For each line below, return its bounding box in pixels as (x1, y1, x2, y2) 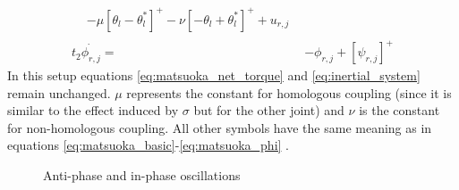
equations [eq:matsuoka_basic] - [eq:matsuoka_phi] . (7, 136, 289, 154)
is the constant (359, 101, 440, 120)
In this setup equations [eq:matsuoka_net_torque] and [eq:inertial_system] (7, 66, 421, 85)
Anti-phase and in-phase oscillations (43, 166, 241, 185)
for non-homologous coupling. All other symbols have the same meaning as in (7, 118, 432, 136)
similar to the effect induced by (7, 101, 179, 120)
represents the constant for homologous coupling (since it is (126, 83, 452, 102)
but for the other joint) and (193, 101, 344, 120)
